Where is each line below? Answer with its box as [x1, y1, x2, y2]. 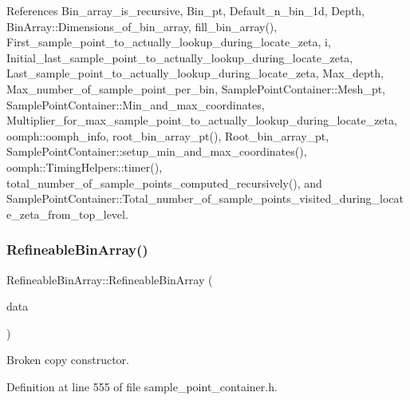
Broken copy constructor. [6, 351, 129, 368]
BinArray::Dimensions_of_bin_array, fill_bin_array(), [6, 18, 278, 34]
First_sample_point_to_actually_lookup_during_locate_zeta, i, [6, 34, 331, 50]
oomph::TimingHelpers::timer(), [6, 158, 163, 175]
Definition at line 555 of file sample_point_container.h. [6, 378, 278, 394]
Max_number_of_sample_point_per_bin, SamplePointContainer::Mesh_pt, [6, 80, 386, 97]
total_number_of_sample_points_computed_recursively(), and [6, 174, 322, 191]
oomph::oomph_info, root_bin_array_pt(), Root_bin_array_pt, [6, 127, 329, 144]
